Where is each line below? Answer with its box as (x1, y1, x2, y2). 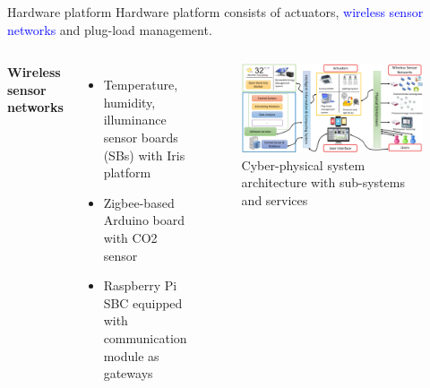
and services (241, 190, 308, 209)
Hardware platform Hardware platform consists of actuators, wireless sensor (7, 3, 424, 21)
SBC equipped (103, 293, 183, 312)
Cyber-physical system (241, 155, 365, 174)
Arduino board (103, 211, 185, 229)
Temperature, (103, 75, 178, 94)
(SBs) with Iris (103, 145, 185, 164)
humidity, (103, 92, 156, 111)
